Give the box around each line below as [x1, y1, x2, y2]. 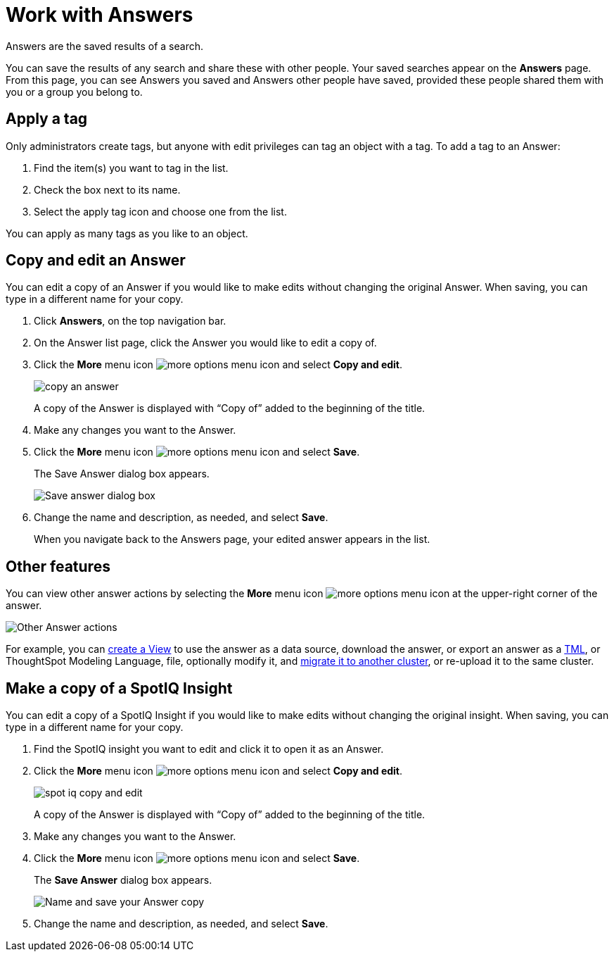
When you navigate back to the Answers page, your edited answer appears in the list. [34, 533, 430, 546]
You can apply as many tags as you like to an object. [6, 227, 248, 239]
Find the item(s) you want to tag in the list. [34, 161, 229, 174]
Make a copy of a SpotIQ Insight [6, 679, 233, 697]
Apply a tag [6, 110, 88, 128]
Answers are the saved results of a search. [6, 39, 203, 52]
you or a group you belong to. [6, 85, 143, 98]
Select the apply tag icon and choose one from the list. [34, 205, 287, 218]
